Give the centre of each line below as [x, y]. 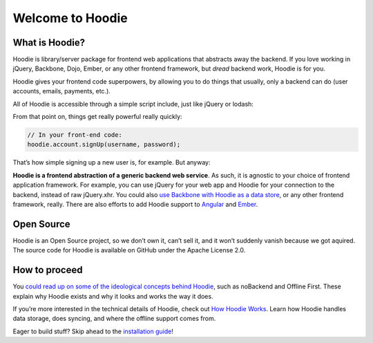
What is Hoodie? [49, 43]
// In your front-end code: [75, 135]
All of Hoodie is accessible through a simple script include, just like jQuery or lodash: [133, 104]
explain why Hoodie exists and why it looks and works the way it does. [113, 296]
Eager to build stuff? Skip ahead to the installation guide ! [93, 331]
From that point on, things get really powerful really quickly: [97, 117]
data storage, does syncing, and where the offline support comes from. [114, 319]
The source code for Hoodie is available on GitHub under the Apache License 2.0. [129, 250]
